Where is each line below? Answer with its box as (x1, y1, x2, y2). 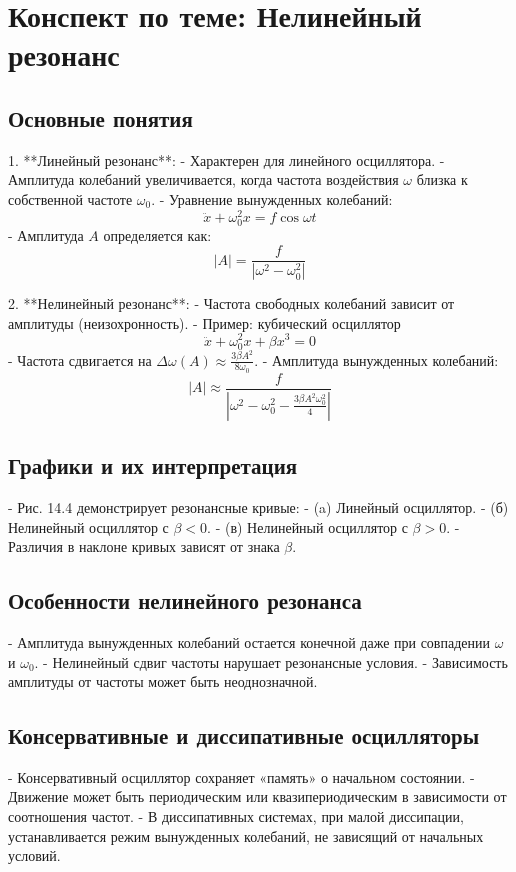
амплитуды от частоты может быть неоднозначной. (8, 671, 318, 692)
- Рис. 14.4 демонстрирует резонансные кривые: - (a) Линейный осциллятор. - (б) (8, 496, 509, 517)
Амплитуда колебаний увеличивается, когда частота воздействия (8, 169, 399, 190)
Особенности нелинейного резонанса (8, 585, 362, 616)
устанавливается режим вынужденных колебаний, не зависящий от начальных (8, 825, 484, 846)
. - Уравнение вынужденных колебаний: (151, 188, 393, 209)
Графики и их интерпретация (8, 450, 298, 481)
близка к (416, 169, 468, 190)
